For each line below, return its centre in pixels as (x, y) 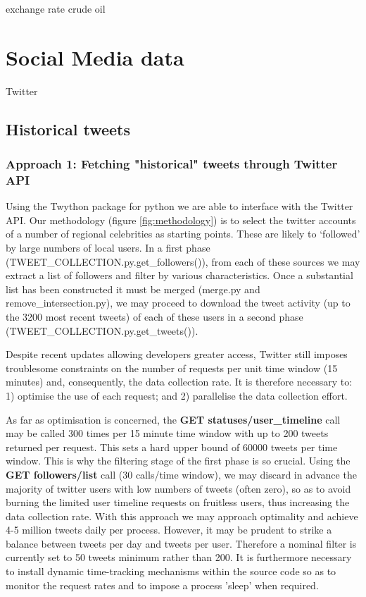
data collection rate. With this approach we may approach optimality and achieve (182, 516)
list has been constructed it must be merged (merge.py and (133, 289)
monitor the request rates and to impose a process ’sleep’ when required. (162, 585)
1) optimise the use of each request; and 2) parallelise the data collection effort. (177, 395)
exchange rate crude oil (56, 8)
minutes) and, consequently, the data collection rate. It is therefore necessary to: (179, 382)
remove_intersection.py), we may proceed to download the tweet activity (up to (178, 303)
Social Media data (95, 57)
